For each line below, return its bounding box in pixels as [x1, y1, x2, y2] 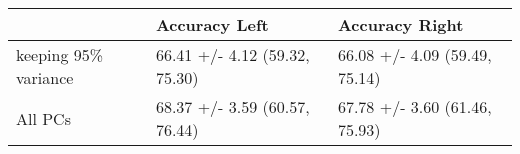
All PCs [16, 106, 71, 130]
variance [16, 66, 74, 89]
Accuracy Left [155, 13, 269, 36]
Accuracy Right [337, 13, 464, 36]
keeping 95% [16, 43, 104, 66]
